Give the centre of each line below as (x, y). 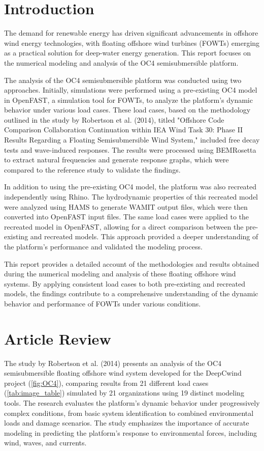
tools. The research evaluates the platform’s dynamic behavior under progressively (132, 403)
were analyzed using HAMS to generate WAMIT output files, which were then (126, 206)
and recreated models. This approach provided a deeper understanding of (144, 236)
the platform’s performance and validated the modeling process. (103, 246)
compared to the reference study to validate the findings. (92, 169)
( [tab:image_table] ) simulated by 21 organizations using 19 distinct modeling (124, 393)
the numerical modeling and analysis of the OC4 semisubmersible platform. (121, 62)
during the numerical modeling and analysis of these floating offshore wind (120, 274)
